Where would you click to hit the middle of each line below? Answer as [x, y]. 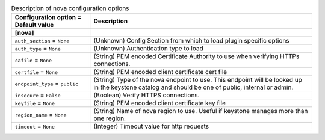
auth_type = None [38, 49]
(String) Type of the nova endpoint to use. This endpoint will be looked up [198, 80]
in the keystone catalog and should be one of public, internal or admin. [193, 87]
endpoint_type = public [47, 84]
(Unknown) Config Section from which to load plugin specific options [191, 41]
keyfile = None [35, 103]
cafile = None [33, 60]
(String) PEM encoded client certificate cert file [160, 72]
